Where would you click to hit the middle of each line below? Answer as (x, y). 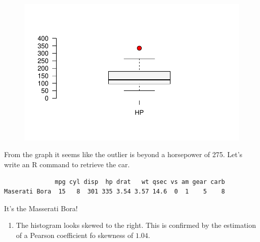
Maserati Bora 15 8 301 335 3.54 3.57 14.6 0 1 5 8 (115, 192)
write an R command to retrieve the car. (67, 164)
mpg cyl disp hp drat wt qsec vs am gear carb (140, 182)
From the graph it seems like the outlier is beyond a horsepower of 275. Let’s (123, 154)
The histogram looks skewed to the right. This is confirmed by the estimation (136, 225)
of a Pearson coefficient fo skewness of (75, 235)
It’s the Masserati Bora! (41, 208)
